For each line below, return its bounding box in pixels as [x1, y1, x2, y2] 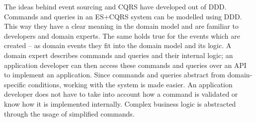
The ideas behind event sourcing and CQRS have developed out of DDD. [4, 1, 227, 11]
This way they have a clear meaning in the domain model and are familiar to [4, 21, 239, 31]
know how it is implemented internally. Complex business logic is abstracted [4, 98, 236, 109]
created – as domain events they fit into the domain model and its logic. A [4, 40, 232, 51]
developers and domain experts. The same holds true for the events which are [4, 30, 240, 41]
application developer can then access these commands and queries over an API [4, 60, 247, 70]
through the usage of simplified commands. [4, 108, 135, 119]
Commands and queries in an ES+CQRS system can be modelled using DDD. [4, 11, 242, 21]
